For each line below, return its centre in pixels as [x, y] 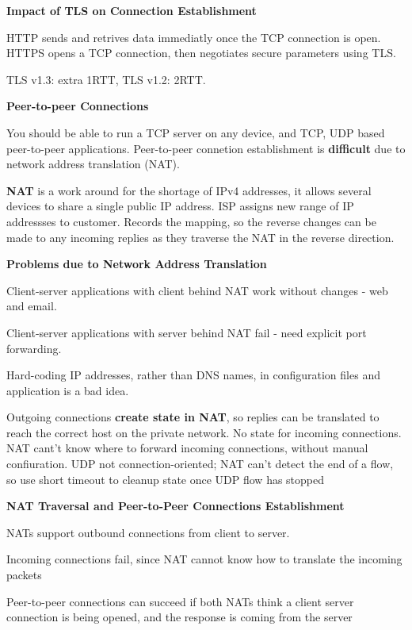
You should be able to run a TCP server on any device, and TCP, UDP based [196, 132]
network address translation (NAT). [93, 164]
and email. [32, 306]
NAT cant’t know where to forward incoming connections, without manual [187, 448]
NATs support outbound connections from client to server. [148, 532]
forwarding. [34, 348]
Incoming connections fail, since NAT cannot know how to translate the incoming [204, 559]
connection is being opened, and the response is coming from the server [179, 617]
